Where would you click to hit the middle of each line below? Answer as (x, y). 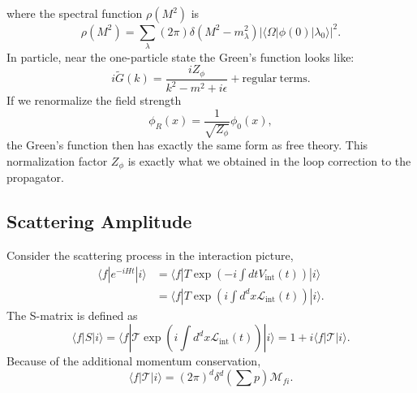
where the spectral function (75, 13)
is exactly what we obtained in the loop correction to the (269, 160)
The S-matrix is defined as (72, 315)
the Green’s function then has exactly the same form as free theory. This (187, 145)
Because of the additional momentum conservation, (134, 361)
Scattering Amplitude (99, 221)
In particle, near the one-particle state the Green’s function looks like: (181, 56)
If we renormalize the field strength (94, 100)
